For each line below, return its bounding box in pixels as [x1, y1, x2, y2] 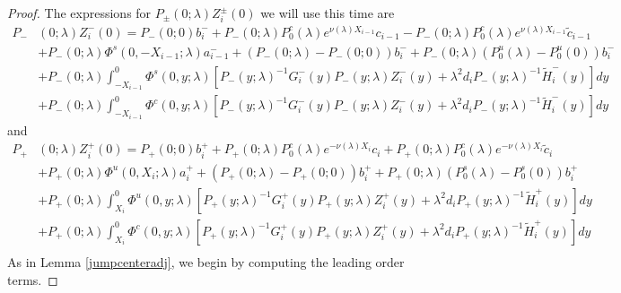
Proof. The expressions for [7, 4, 152, 22]
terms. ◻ [7, 270, 58, 289]
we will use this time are [260, 4, 395, 22]
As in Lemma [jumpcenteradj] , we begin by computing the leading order [7, 252, 405, 271]
